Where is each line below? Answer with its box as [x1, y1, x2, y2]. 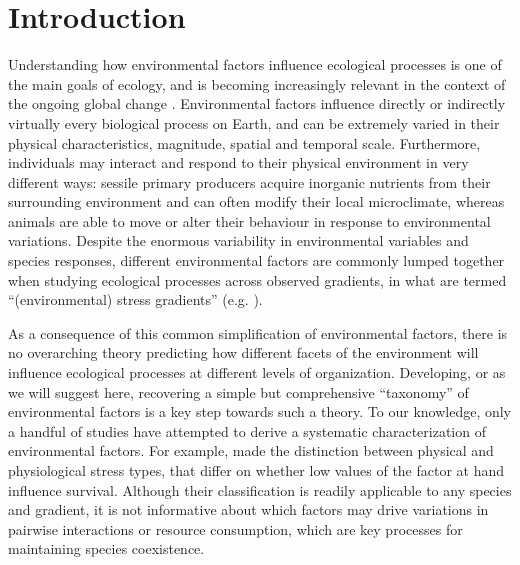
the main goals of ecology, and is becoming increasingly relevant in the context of [8, 73, 506, 94]
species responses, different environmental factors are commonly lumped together [8, 250, 505, 271]
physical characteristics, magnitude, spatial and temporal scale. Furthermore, [8, 132, 481, 153]
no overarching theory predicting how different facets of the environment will [8, 342, 479, 363]
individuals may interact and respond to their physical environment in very [8, 152, 469, 173]
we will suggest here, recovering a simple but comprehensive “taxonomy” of [8, 381, 469, 402]
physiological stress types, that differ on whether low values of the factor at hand [8, 460, 505, 480]
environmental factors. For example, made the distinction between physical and [8, 440, 494, 461]
